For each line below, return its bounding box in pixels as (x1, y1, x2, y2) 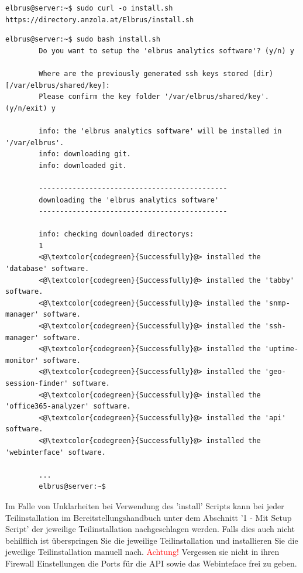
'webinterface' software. (5, 448, 106, 457)
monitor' (5, 356, 39, 365)
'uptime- (264, 345, 299, 354)
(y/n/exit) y (5, 104, 56, 112)
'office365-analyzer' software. (5, 402, 131, 411)
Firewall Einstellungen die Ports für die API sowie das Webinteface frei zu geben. (5, 557, 297, 569)
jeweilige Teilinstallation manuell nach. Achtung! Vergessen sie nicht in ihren (5, 545, 280, 558)
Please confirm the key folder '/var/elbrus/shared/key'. (39, 92, 270, 101)
